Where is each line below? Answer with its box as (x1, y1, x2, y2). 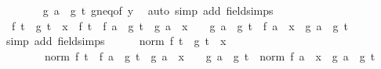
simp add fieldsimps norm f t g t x (5, 33, 227, 49)
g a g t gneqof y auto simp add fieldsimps (42, 2, 274, 18)
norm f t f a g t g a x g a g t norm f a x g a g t (44, 47, 376, 64)
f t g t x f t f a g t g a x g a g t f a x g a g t (11, 17, 348, 33)
